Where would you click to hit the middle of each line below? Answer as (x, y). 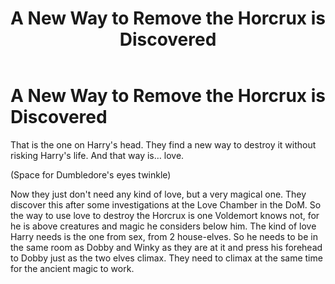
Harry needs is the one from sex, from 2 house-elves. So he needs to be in (164, 236)
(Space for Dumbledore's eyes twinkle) (91, 174)
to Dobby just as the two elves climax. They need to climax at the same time (166, 258)
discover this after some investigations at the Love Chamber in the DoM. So (166, 204)
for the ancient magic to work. (72, 268)
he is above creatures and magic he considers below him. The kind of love (163, 226)
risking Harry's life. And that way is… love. (97, 155)
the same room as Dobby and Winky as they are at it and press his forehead (166, 247)
